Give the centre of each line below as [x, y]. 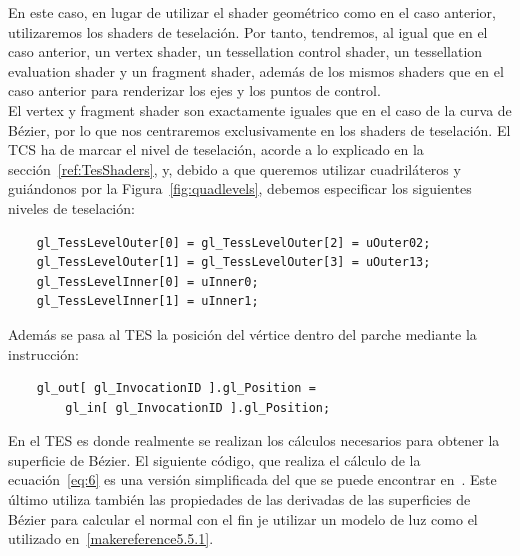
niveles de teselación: [71, 207]
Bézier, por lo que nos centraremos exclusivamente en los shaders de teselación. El [259, 129]
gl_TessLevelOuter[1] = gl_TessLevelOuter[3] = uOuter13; [233, 262]
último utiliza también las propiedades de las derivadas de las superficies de [239, 499]
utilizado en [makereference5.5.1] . [111, 538]
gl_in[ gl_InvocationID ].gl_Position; [198, 407]
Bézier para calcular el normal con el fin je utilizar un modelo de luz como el [243, 518]
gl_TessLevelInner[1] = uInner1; [147, 301]
